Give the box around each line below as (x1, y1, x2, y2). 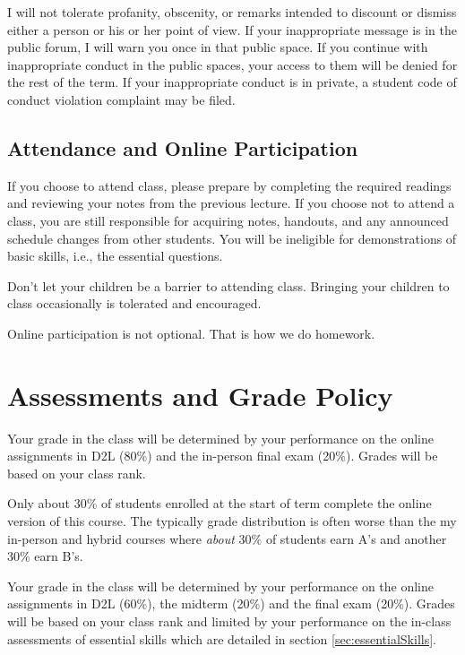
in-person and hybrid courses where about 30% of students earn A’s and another (7, 529, 447, 547)
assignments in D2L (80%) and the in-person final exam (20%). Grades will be (7, 446, 438, 465)
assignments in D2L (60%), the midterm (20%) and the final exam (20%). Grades (7, 594, 455, 613)
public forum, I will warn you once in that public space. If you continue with (7, 38, 428, 56)
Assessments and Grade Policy (7, 376, 393, 413)
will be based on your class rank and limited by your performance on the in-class (7, 611, 452, 630)
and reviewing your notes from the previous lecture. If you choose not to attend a (7, 194, 455, 212)
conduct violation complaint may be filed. (7, 90, 236, 108)
